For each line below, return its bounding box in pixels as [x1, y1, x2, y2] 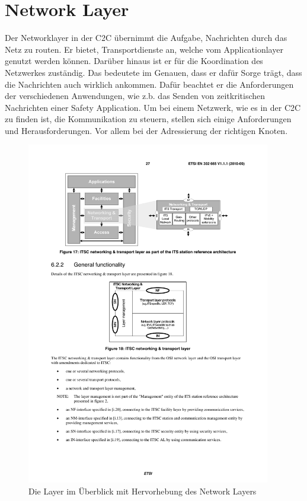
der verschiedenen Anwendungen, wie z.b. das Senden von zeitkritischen [5, 90, 266, 102]
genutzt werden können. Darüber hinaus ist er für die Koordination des [5, 55, 263, 67]
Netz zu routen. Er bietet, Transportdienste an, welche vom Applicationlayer [5, 43, 283, 55]
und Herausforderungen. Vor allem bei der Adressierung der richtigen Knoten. [5, 124, 288, 136]
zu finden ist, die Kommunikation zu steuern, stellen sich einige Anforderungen [5, 113, 292, 125]
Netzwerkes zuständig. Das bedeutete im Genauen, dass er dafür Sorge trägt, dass [5, 66, 302, 78]
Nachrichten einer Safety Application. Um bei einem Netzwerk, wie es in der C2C [5, 101, 301, 113]
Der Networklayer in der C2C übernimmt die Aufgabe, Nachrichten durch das [5, 31, 287, 44]
